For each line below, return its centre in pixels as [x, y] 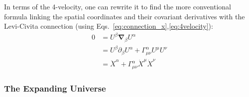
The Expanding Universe [55, 88]
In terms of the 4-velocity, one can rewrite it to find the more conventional [118, 6]
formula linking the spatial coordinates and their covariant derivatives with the [124, 16]
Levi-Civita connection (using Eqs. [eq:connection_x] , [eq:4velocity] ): [109, 26]
